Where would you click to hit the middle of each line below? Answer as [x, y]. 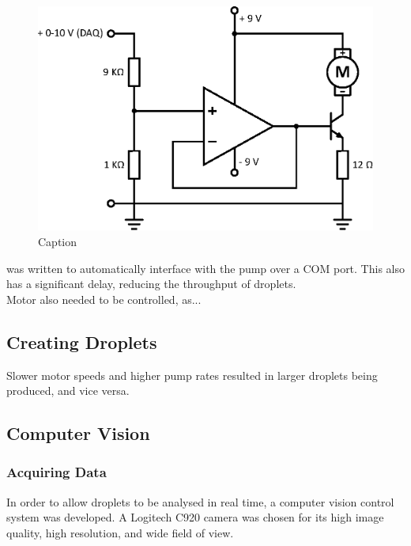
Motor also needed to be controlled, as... [104, 299]
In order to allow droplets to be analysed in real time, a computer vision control [200, 501]
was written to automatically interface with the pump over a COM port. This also [205, 268]
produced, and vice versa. [68, 391]
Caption [58, 241]
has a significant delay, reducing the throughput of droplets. [151, 284]
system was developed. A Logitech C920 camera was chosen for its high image [195, 517]
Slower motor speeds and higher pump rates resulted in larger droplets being [192, 375]
